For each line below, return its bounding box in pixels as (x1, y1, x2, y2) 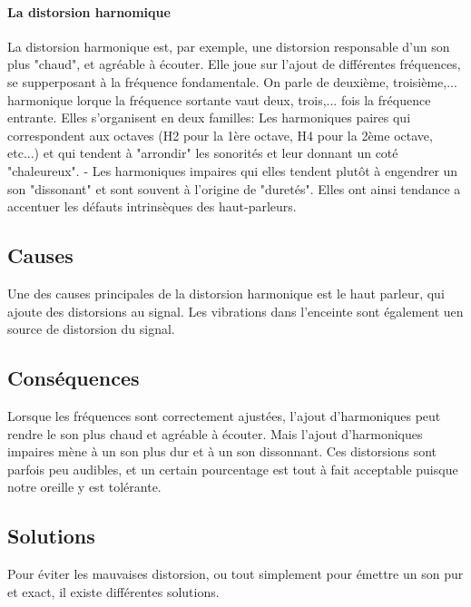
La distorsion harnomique (7, 2, 171, 21)
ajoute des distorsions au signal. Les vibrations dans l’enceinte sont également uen (7, 301, 464, 320)
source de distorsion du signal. (7, 319, 175, 338)
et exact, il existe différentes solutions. (7, 582, 220, 601)
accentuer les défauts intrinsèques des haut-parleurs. (7, 197, 297, 216)
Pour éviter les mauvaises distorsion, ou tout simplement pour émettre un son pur (7, 564, 464, 583)
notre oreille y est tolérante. (7, 477, 162, 496)
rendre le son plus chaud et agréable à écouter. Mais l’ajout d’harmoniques (7, 424, 423, 443)
